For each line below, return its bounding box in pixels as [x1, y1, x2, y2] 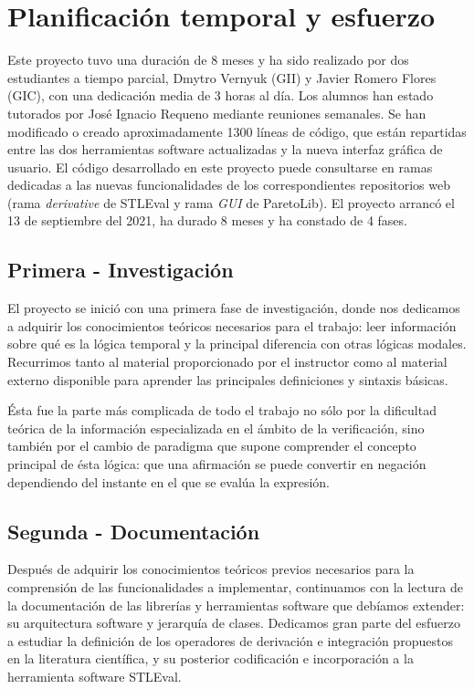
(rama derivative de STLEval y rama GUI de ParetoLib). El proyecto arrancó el [7, 193, 455, 212]
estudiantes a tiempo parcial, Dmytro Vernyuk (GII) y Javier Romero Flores [7, 68, 437, 87]
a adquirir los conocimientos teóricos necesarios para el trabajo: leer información [7, 316, 457, 335]
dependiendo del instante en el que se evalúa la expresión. [7, 472, 330, 491]
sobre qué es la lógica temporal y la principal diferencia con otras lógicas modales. [7, 334, 467, 353]
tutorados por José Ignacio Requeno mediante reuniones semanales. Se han [7, 103, 427, 122]
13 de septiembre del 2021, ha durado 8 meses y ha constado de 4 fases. [7, 211, 407, 230]
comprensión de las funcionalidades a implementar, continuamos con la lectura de [7, 578, 463, 596]
